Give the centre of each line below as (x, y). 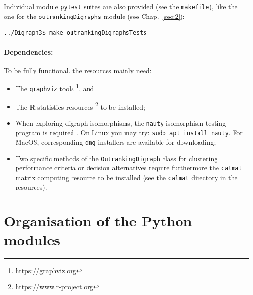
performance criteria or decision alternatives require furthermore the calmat (129, 168)
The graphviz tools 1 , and (55, 87)
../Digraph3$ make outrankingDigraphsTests (75, 33)
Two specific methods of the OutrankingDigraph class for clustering (117, 158)
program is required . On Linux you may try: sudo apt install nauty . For (129, 132)
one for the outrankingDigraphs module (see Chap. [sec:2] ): (94, 16)
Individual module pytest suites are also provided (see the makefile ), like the (121, 6)
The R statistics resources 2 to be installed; (80, 106)
